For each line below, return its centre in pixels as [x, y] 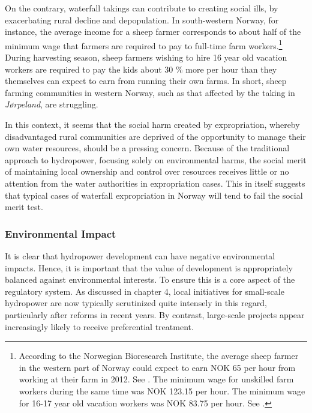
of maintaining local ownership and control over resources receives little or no [147, 171]
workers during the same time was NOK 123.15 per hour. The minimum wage [162, 390]
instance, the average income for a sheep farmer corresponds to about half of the [153, 32]
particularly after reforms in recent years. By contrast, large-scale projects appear [155, 314]
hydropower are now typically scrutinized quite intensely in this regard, [136, 303]
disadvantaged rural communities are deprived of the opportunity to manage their [155, 136]
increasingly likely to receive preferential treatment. [99, 326]
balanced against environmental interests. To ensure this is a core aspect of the [150, 279]
